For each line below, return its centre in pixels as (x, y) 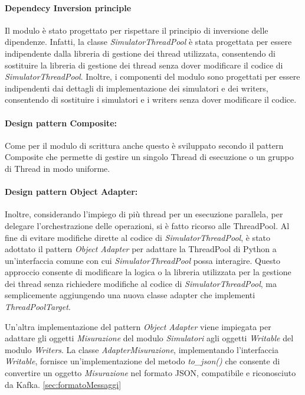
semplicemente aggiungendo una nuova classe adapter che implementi (130, 295)
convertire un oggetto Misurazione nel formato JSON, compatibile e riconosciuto (150, 373)
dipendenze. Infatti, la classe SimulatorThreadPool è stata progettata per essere (148, 42)
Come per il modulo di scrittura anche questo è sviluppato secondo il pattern (144, 145)
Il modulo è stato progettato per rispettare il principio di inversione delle (137, 30)
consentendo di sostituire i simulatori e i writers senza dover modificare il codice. (151, 99)
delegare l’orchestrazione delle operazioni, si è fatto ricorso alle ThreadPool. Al (147, 225)
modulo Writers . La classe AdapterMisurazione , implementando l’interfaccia (142, 349)
